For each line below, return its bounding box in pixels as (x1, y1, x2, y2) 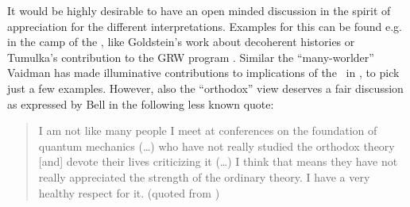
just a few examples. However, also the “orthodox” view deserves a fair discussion (7, 79, 404, 96)
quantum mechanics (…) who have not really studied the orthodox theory (38, 137, 395, 154)
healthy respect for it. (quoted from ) (38, 184, 220, 201)
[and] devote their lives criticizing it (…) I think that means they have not (38, 153, 398, 170)
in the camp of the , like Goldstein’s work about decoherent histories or (7, 33, 355, 50)
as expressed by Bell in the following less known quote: (7, 95, 274, 112)
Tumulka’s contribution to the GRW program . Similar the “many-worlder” (7, 48, 374, 65)
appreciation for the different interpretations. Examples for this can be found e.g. (7, 17, 402, 34)
